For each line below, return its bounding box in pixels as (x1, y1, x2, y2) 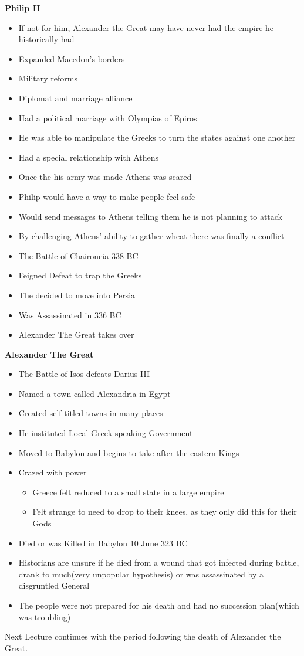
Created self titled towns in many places (18, 407, 163, 419)
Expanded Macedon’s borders (18, 52, 125, 64)
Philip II (5, 2, 40, 13)
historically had (18, 33, 75, 45)
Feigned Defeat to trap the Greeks (18, 269, 142, 281)
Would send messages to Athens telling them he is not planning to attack (18, 210, 283, 222)
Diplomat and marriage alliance (18, 91, 133, 104)
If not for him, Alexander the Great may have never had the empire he (18, 21, 274, 33)
